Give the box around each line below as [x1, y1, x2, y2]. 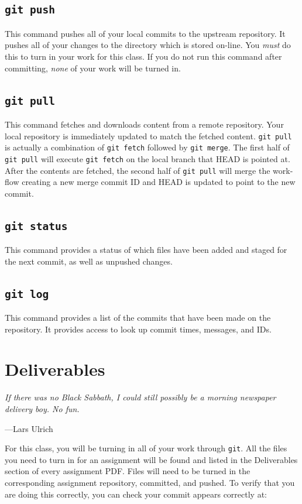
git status [5, 220, 68, 232]
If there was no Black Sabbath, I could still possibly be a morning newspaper [5, 391, 276, 403]
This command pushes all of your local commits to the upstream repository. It [5, 27, 286, 39]
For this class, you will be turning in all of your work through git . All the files [5, 442, 287, 454]
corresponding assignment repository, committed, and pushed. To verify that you [5, 476, 295, 489]
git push [5, 4, 55, 16]
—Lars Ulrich [5, 422, 53, 434]
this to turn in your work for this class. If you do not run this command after [5, 50, 282, 62]
